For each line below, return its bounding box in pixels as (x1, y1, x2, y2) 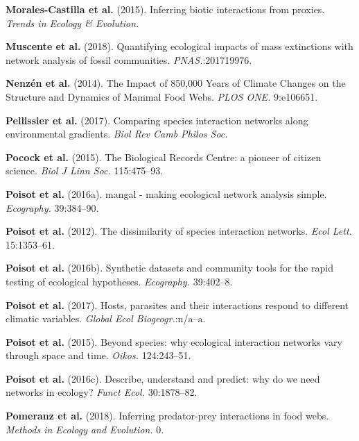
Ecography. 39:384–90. (6, 200, 99, 215)
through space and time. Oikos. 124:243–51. (6, 348, 191, 363)
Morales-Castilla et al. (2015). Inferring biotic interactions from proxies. (6, 2, 325, 16)
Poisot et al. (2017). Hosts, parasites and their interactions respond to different (6, 297, 349, 312)
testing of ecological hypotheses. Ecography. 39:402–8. (6, 274, 233, 288)
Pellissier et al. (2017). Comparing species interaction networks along (6, 113, 308, 127)
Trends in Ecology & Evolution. (6, 15, 139, 30)
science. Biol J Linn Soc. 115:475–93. (6, 163, 164, 178)
